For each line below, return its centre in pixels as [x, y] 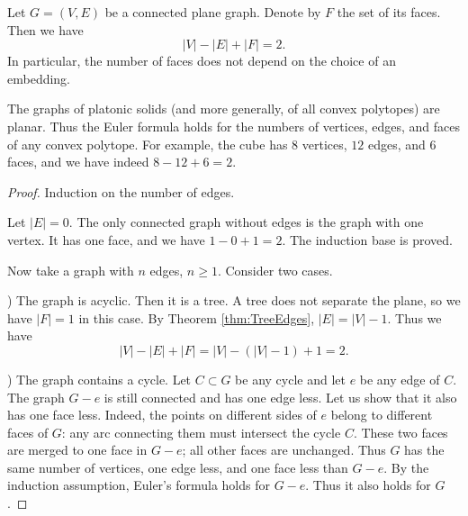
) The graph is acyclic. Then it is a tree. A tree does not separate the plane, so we [234, 300]
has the [424, 450]
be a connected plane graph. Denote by [213, 12]
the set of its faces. [389, 12]
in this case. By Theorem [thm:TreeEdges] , [197, 317]
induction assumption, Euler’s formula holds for [139, 485]
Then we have [45, 29]
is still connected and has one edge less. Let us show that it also [280, 397]
